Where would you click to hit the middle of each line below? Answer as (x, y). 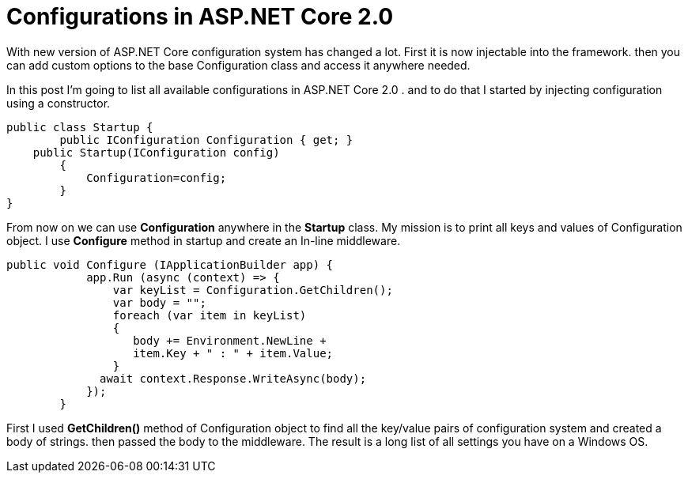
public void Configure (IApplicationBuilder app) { (170, 264)
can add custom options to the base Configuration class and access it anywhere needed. (238, 65)
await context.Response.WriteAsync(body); (233, 378)
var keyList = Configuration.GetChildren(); (253, 290)
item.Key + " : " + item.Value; (233, 353)
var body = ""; (159, 302)
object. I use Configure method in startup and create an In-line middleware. (204, 240)
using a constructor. (59, 103)
